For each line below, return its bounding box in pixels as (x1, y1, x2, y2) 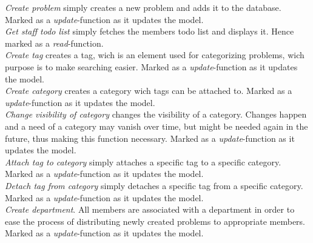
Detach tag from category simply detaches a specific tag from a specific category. (5, 179, 303, 191)
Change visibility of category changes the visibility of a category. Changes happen (5, 108, 307, 121)
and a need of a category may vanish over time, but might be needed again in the (5, 119, 308, 132)
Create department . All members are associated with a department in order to (5, 203, 295, 216)
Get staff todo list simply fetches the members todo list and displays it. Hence (5, 25, 294, 38)
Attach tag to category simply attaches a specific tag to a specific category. (5, 155, 281, 168)
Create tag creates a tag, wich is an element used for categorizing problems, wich (5, 48, 305, 61)
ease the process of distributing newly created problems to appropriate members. (5, 215, 305, 227)
